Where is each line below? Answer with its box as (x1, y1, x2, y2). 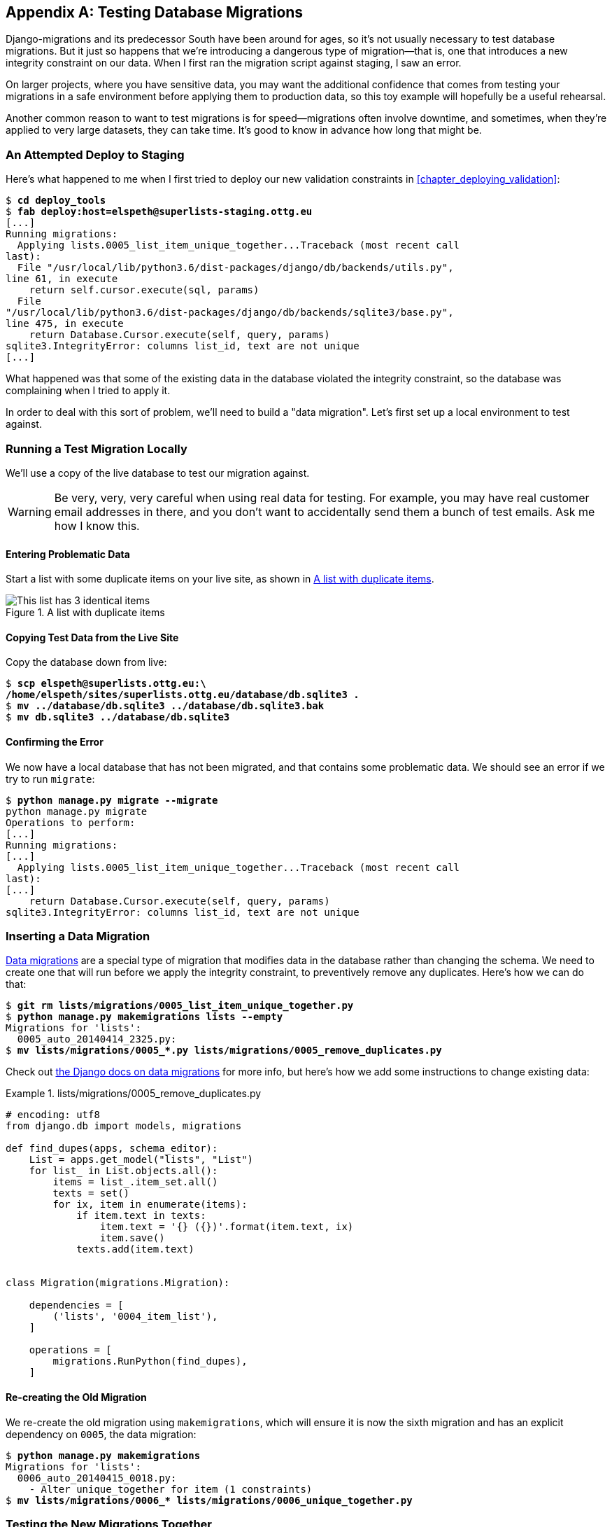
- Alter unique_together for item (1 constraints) (29, 1483, 313, 1495)
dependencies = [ (29, 1299, 124, 1311)
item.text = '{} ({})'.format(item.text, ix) (99, 1221, 354, 1233)
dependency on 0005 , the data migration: (6, 1428, 197, 1440)
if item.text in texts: (76, 1210, 206, 1222)
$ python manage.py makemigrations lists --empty (6, 1011, 283, 1023)
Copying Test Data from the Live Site (6, 631, 179, 643)
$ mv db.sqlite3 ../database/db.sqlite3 (6, 711, 230, 723)
